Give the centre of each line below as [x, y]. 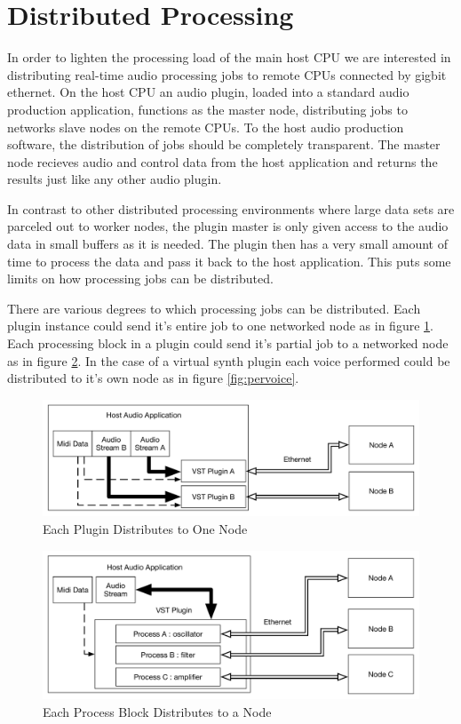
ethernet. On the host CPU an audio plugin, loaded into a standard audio [208, 92]
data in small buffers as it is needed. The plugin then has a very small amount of [227, 244]
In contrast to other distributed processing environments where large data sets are [231, 208]
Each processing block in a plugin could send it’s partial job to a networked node [228, 343]
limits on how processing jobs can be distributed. [140, 278]
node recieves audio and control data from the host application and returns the [223, 161]
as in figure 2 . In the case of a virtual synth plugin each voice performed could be [229, 360]
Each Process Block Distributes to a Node [157, 711]
